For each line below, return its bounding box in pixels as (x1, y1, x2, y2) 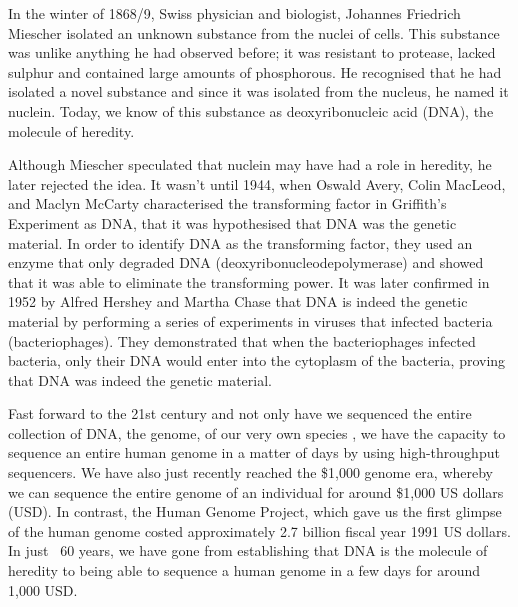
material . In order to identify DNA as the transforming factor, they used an (8, 232, 473, 253)
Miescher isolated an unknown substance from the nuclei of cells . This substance (8, 22, 500, 43)
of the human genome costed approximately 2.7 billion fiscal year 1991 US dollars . (8, 520, 511, 541)
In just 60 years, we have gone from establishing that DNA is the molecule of (8, 540, 488, 561)
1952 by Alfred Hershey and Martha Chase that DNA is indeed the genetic (8, 291, 468, 312)
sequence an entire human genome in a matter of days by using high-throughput (8, 442, 500, 463)
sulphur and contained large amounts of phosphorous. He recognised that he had (8, 61, 502, 82)
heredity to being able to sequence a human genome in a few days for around (8, 560, 480, 581)
